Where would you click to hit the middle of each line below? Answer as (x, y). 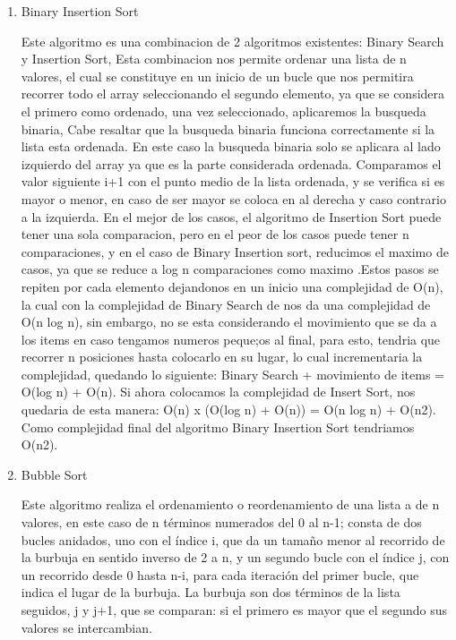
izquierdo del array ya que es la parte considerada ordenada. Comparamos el (231, 163)
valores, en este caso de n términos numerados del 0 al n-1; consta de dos (221, 522)
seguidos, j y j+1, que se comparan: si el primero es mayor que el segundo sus (234, 610)
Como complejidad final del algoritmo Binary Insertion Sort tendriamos (218, 427)
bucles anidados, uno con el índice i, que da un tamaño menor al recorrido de (233, 539)
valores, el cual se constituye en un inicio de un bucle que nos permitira (217, 76)
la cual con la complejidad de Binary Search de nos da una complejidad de (226, 304)
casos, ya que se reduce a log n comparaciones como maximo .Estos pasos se (230, 269)
